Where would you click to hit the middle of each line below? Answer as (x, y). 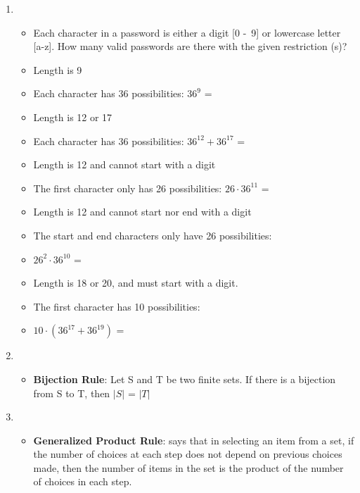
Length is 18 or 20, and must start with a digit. (136, 283)
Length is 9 (58, 69)
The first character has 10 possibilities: (117, 306)
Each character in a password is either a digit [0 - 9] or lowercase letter (187, 32)
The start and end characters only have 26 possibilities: (153, 235)
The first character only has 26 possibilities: (128, 188)
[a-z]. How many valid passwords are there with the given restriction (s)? (190, 46)
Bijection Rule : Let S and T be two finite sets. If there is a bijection (185, 379)
